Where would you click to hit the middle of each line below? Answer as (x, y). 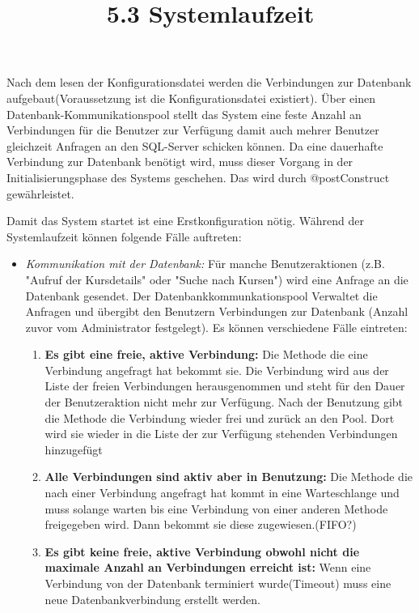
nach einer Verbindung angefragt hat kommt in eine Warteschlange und (222, 493)
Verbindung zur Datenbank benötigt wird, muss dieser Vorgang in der (180, 162)
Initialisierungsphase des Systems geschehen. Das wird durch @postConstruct (198, 177)
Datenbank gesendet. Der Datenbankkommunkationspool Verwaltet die (201, 295)
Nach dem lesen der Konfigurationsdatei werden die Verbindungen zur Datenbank (209, 82)
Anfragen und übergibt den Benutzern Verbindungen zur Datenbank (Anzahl (217, 311)
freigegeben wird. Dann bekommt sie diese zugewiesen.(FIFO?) (201, 524)
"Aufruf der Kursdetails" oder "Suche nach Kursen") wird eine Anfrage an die (217, 279)
